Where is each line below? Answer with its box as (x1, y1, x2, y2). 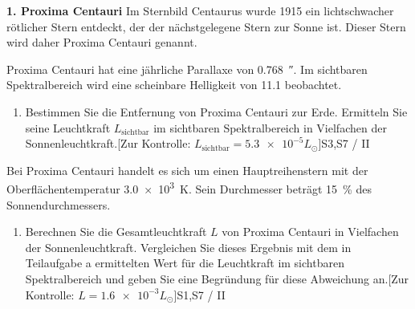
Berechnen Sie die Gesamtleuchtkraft (25, 223, 207, 240)
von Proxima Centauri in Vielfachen (222, 223, 399, 240)
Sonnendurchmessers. (6, 196, 111, 213)
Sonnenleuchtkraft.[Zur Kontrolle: (25, 135, 191, 152)
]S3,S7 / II (318, 135, 370, 152)
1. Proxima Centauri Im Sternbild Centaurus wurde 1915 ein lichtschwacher (6, 2, 394, 18)
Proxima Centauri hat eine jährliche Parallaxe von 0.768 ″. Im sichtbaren (6, 60, 368, 77)
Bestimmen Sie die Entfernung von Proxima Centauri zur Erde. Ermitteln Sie (25, 103, 408, 120)
